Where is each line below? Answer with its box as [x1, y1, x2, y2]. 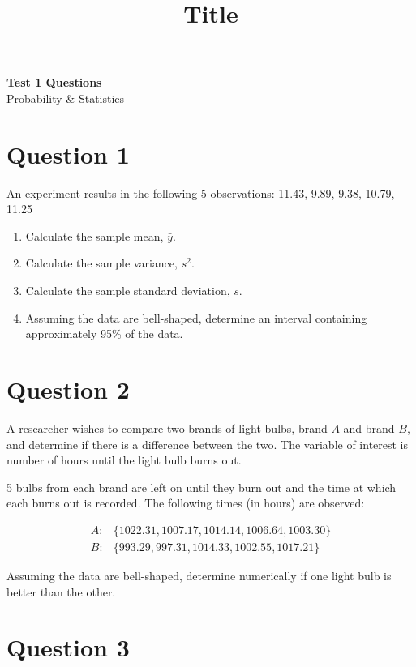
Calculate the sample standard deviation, [25, 282, 230, 299]
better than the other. [6, 583, 116, 600]
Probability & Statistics [6, 89, 125, 106]
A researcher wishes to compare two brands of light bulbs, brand [6, 419, 328, 436]
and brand [343, 419, 395, 436]
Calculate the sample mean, [25, 227, 164, 244]
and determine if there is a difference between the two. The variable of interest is [6, 435, 409, 452]
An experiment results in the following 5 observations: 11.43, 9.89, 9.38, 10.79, [6, 184, 395, 201]
